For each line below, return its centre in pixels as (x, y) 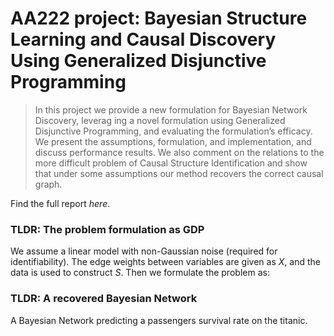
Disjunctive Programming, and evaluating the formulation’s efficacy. (173, 131)
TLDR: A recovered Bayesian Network (104, 299)
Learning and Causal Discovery (143, 39)
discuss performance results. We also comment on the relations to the (179, 152)
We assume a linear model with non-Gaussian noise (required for (144, 251)
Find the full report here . (60, 203)
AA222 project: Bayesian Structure (159, 18)
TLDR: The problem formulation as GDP (107, 229)
